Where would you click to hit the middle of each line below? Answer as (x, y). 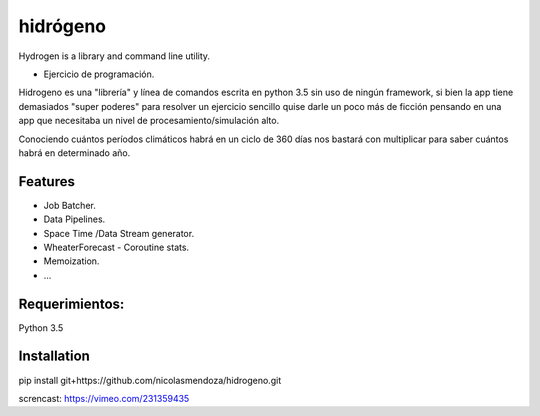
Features (46, 181)
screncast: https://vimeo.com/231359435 (104, 398)
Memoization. (71, 261)
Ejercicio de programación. (99, 74)
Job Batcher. (70, 205)
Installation (54, 356)
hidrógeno (62, 26)
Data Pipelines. (74, 219)
